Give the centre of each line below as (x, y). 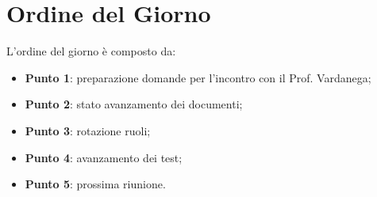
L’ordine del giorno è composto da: (91, 51)
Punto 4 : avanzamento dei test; (104, 157)
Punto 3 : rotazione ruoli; (88, 130)
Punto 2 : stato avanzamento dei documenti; (134, 104)
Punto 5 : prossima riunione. (95, 184)
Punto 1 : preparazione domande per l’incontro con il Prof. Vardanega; (198, 77)
